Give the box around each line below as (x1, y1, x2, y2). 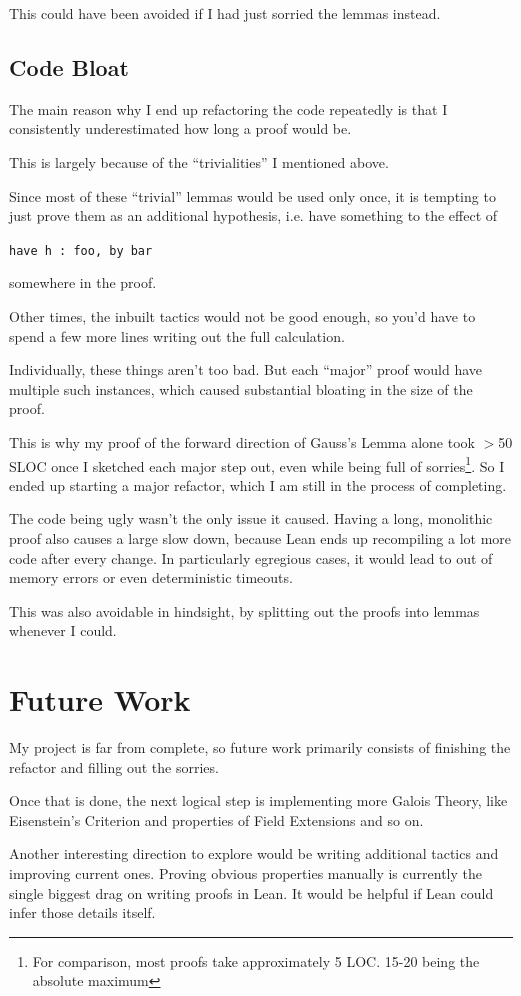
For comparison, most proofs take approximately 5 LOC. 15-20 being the (32, 950, 480, 971)
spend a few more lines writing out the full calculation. (9, 325, 345, 346)
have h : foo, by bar (9, 243, 153, 258)
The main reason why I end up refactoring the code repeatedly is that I (9, 98, 448, 119)
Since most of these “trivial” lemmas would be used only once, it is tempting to (9, 185, 496, 206)
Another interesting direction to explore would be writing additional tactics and (9, 843, 499, 864)
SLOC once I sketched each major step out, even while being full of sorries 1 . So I (9, 452, 505, 476)
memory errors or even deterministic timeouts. (9, 567, 293, 588)
